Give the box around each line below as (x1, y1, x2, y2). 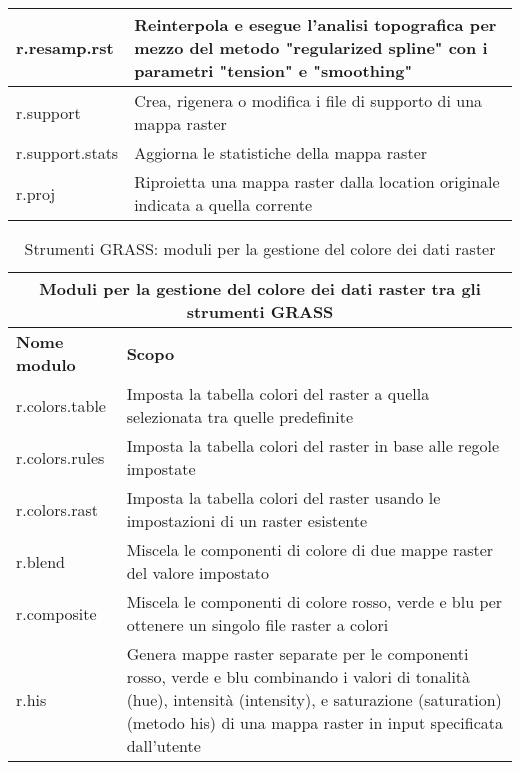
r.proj (16, 181, 56, 205)
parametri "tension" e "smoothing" (134, 59, 413, 82)
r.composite (16, 601, 97, 625)
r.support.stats (16, 141, 119, 164)
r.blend (16, 549, 65, 573)
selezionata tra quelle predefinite (126, 405, 354, 428)
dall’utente (126, 734, 201, 757)
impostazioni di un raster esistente (126, 509, 368, 532)
